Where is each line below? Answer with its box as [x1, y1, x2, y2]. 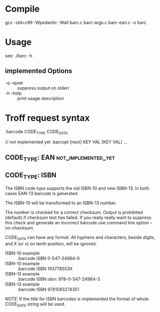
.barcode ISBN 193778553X [17, 266, 73, 272]
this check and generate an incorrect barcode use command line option [5, 220, 149, 225]
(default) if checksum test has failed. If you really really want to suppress [5, 214, 152, 220]
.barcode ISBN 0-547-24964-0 [17, 255, 80, 261]
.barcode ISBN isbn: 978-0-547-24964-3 [17, 276, 100, 282]
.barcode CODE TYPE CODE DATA [5, 128, 68, 136]
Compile [5, 3, 40, 15]
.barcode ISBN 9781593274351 [17, 286, 80, 292]
